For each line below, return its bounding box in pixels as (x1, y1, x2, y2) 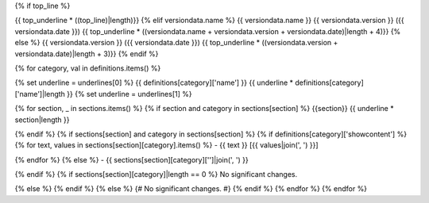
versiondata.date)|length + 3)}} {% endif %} (14, 48, 159, 59)
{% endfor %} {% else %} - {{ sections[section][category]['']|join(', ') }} (14, 155, 249, 164)
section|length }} (14, 115, 70, 124)
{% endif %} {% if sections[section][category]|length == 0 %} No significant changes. (14, 170, 298, 179)
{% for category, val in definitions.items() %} (14, 63, 161, 73)
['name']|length (14, 89, 65, 98)
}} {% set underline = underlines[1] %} (66, 89, 192, 98)
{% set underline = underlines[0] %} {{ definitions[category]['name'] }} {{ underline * (14, 78, 294, 87)
